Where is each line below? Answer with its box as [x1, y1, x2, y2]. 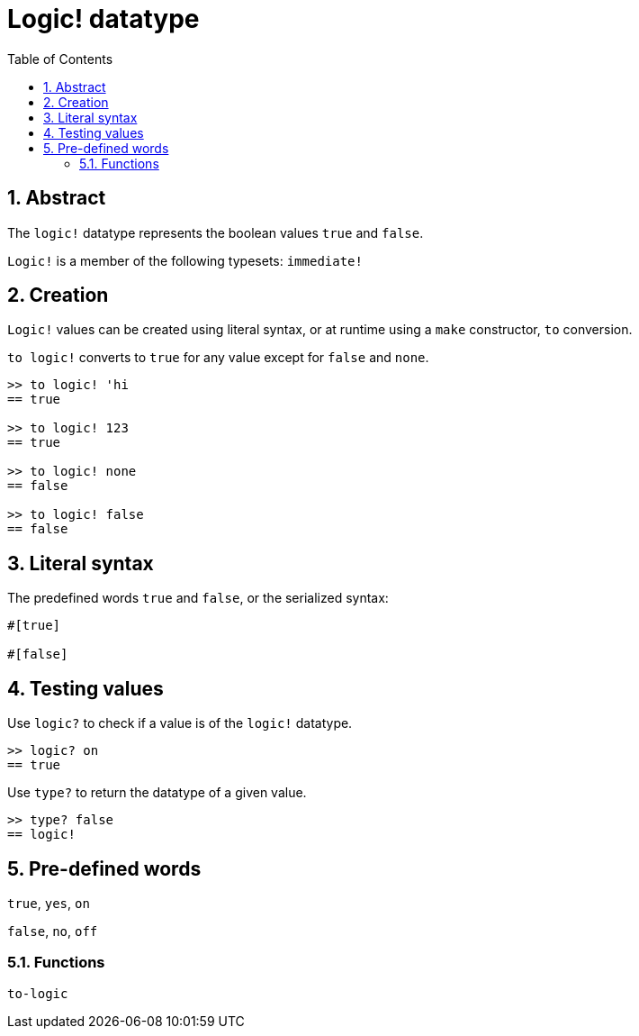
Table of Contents [7, 50, 113, 67]
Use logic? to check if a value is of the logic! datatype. [7, 715, 353, 732]
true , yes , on [7, 895, 90, 911]
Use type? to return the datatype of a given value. [7, 785, 307, 801]
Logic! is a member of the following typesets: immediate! [7, 252, 363, 268]
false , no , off [7, 922, 98, 939]
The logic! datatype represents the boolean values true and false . [7, 224, 424, 241]
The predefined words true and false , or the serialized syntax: [7, 590, 389, 606]
